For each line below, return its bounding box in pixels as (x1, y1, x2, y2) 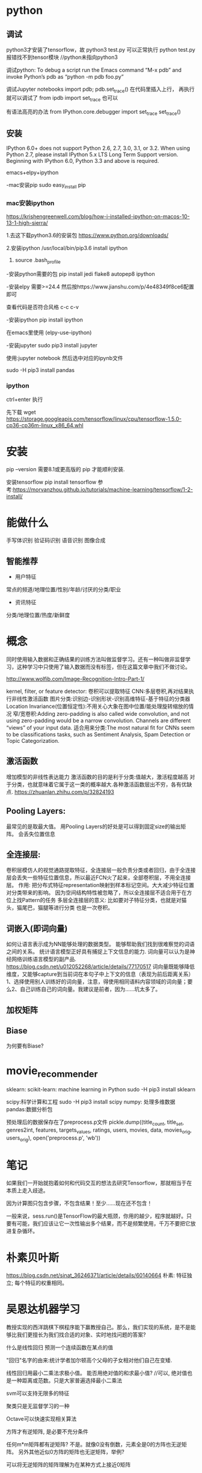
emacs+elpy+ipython (6, 169, 59, 176)
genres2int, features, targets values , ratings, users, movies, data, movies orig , (6, 1126, 192, 1135)
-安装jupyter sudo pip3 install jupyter (6, 342, 98, 349)
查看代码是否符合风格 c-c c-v (6, 303, 79, 311)
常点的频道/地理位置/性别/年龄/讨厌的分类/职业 (6, 586, 121, 593)
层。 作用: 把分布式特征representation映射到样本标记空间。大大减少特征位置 (6, 882, 194, 889)
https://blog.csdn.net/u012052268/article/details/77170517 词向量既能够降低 (6, 963, 195, 971)
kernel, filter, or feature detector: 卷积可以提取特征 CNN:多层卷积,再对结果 (6, 688, 189, 695)
